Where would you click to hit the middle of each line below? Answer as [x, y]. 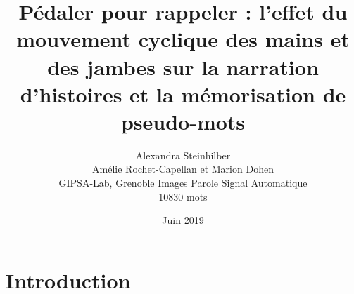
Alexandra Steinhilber [183, 155]
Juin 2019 [183, 220]
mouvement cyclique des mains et [183, 39]
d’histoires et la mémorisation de [183, 94]
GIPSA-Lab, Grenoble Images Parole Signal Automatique [183, 183]
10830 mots [183, 196]
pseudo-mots [183, 121]
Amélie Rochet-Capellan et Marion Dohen [183, 169]
